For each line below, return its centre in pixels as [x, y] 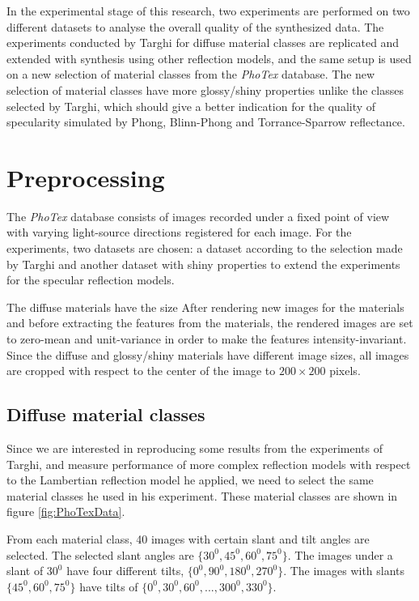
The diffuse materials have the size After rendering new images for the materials [205, 307]
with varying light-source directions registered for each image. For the [179, 232]
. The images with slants [344, 571]
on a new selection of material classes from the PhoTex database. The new [191, 74]
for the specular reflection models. [91, 280]
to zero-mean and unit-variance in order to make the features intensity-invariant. [207, 339]
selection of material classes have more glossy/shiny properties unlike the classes [205, 90]
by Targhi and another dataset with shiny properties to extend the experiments [203, 264]
